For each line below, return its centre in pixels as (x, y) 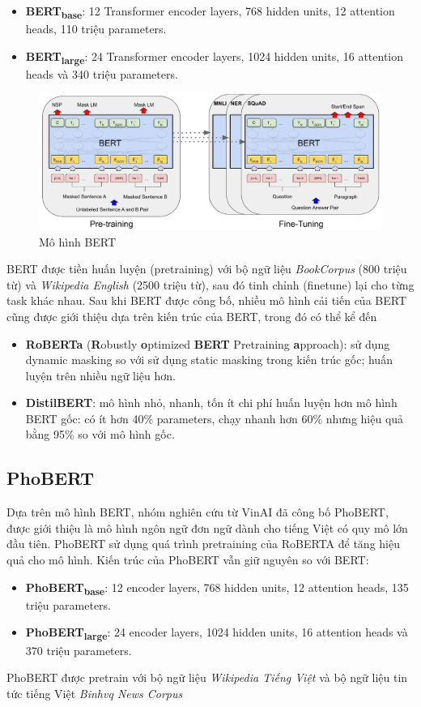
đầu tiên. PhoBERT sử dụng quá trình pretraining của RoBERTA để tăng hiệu (203, 544)
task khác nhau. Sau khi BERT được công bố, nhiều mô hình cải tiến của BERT (207, 300)
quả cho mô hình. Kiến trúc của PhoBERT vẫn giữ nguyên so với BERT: (188, 560)
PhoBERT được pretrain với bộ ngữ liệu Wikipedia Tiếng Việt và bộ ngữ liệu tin (207, 677)
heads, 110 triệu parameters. (96, 29)
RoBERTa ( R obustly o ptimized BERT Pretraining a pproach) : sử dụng (208, 343)
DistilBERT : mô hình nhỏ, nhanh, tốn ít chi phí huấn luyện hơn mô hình (211, 403)
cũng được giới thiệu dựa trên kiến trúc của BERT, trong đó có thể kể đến (192, 316)
